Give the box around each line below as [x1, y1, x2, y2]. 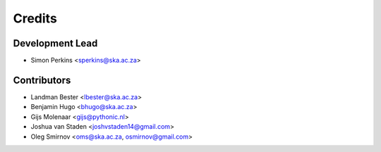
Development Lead [13, 37, 98, 49]
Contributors [13, 74, 71, 86]
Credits [13, 11, 58, 26]
